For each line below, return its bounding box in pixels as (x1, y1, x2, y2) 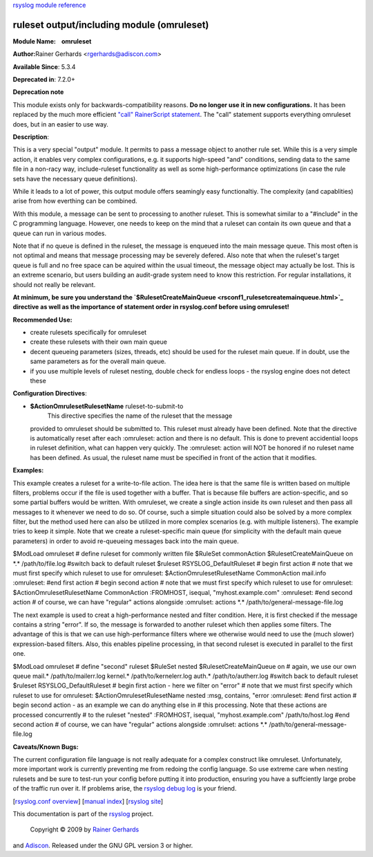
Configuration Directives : (12, 389, 88, 398)
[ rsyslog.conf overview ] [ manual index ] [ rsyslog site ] (12, 797, 164, 805)
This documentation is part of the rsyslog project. (12, 810, 154, 818)
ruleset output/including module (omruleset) (12, 19, 209, 30)
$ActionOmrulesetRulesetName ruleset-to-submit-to (30, 402, 184, 410)
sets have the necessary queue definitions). (12, 174, 137, 183)
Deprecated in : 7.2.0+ (12, 75, 75, 84)
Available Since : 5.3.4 (12, 62, 76, 71)
